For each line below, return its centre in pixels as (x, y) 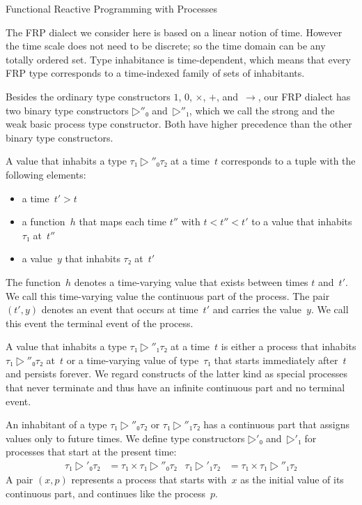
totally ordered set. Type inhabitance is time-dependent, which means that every (178, 59)
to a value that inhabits (302, 221)
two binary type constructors (67, 110)
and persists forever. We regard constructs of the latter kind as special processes (177, 374)
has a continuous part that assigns (276, 424)
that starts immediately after (276, 360)
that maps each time (123, 221)
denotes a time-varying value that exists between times (191, 281)
